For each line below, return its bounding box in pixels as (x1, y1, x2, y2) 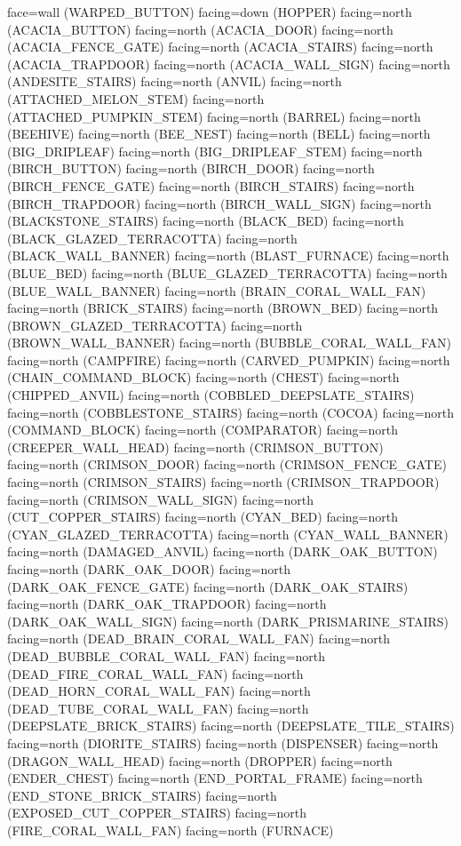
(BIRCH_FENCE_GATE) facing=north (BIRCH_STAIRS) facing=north (7, 176, 415, 195)
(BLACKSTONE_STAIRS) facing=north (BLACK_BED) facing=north (7, 211, 404, 230)
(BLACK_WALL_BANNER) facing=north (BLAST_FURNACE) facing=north (7, 246, 449, 265)
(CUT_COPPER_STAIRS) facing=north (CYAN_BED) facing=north (7, 507, 398, 526)
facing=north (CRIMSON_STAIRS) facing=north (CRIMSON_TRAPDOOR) (7, 473, 440, 491)
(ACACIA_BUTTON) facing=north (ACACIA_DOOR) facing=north (7, 20, 393, 38)
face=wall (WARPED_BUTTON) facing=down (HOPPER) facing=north (7, 3, 412, 20)
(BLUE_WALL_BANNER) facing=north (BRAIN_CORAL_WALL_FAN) (7, 281, 426, 299)
